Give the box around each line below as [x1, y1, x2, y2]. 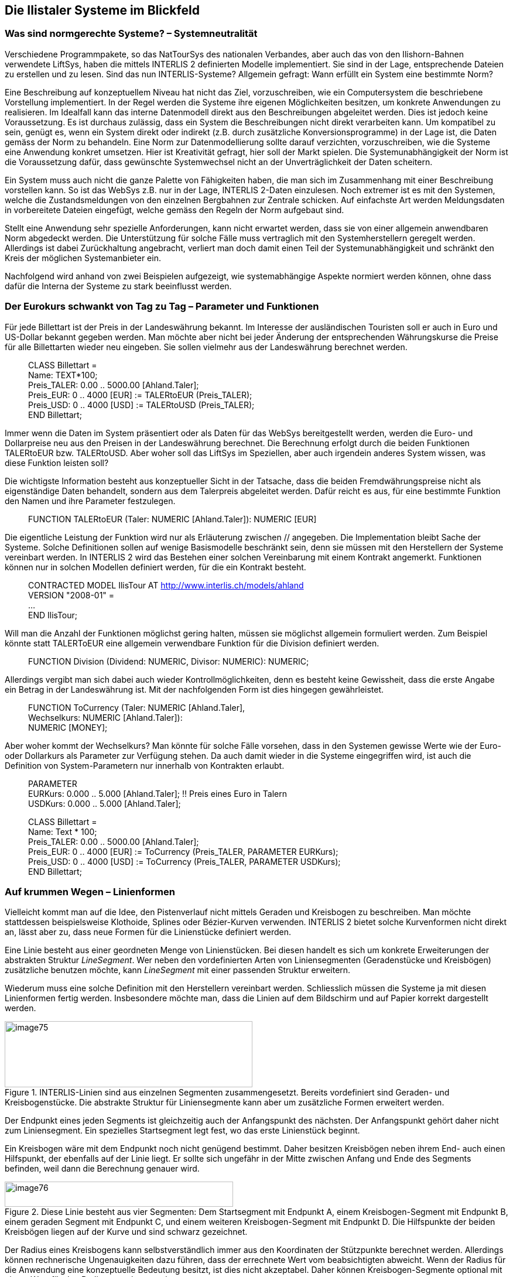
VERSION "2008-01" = [28, 590, 115, 600]
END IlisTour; [28, 610, 78, 620]
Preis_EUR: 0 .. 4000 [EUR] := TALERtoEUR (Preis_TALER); [28, 389, 252, 400]
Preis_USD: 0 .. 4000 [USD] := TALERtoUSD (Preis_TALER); [28, 399, 255, 410]
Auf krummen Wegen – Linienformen [5, 885, 175, 898]
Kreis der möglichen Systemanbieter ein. [5, 252, 161, 263]
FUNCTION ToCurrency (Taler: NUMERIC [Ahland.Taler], [28, 702, 245, 713]
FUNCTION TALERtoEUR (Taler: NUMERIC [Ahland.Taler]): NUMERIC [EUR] [28, 513, 317, 524]
